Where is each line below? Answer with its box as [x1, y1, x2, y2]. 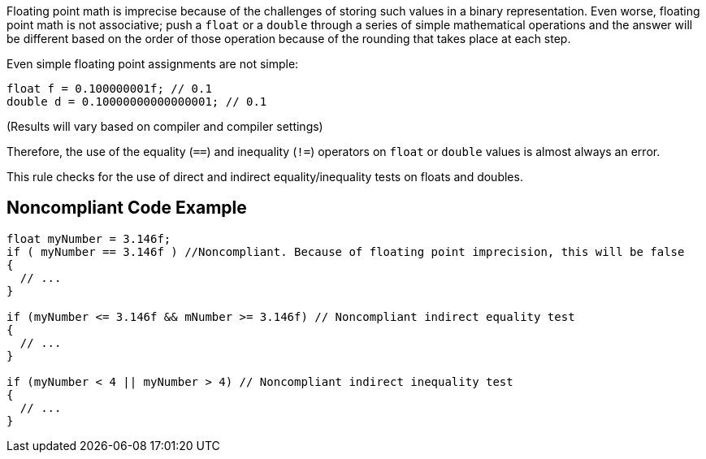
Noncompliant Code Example [6, 197, 247, 219]
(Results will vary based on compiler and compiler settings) [6, 119, 323, 133]
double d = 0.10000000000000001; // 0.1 [6, 95, 267, 108]
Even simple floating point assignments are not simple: [6, 57, 299, 71]
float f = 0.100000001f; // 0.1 [6, 82, 212, 95]
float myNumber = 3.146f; [6, 232, 171, 245]
